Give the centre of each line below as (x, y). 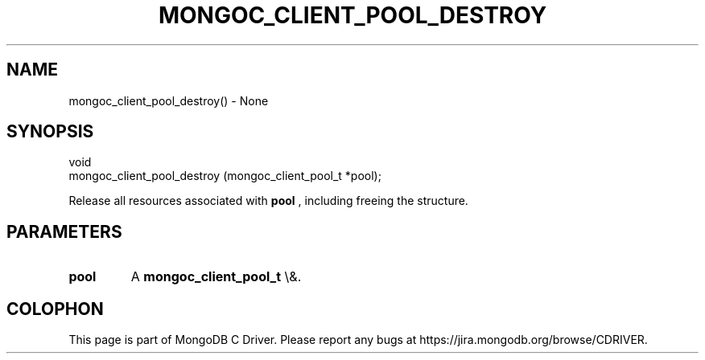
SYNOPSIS (50, 132)
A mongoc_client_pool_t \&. (216, 277)
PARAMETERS (64, 231)
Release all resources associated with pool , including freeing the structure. (268, 201)
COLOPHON (55, 309)
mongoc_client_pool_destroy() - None (169, 100)
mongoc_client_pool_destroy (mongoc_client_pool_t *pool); (225, 176)
